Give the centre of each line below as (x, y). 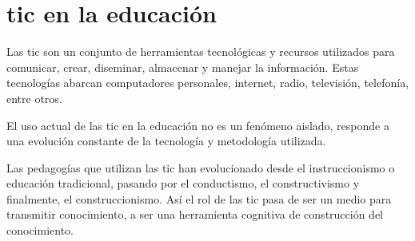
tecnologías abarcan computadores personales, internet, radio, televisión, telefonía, (208, 83)
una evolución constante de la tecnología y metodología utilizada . (166, 141)
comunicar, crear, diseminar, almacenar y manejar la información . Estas (183, 67)
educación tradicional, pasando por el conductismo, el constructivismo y (183, 183)
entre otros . (34, 98)
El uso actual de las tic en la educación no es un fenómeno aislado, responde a (198, 125)
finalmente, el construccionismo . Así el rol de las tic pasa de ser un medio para (199, 198)
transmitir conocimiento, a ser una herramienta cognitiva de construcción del (195, 214)
